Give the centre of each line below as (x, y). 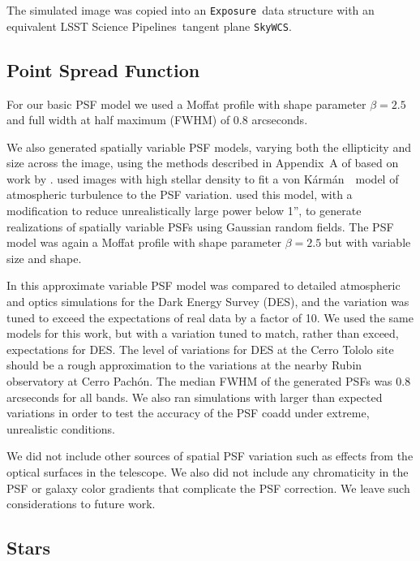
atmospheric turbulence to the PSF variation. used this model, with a (180, 194)
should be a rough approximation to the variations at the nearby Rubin (184, 365)
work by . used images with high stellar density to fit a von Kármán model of (203, 178)
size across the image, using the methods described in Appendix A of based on (203, 163)
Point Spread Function (103, 69)
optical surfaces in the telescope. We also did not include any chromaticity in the (208, 471)
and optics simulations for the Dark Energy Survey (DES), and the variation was (208, 302)
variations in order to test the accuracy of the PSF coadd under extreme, (188, 413)
